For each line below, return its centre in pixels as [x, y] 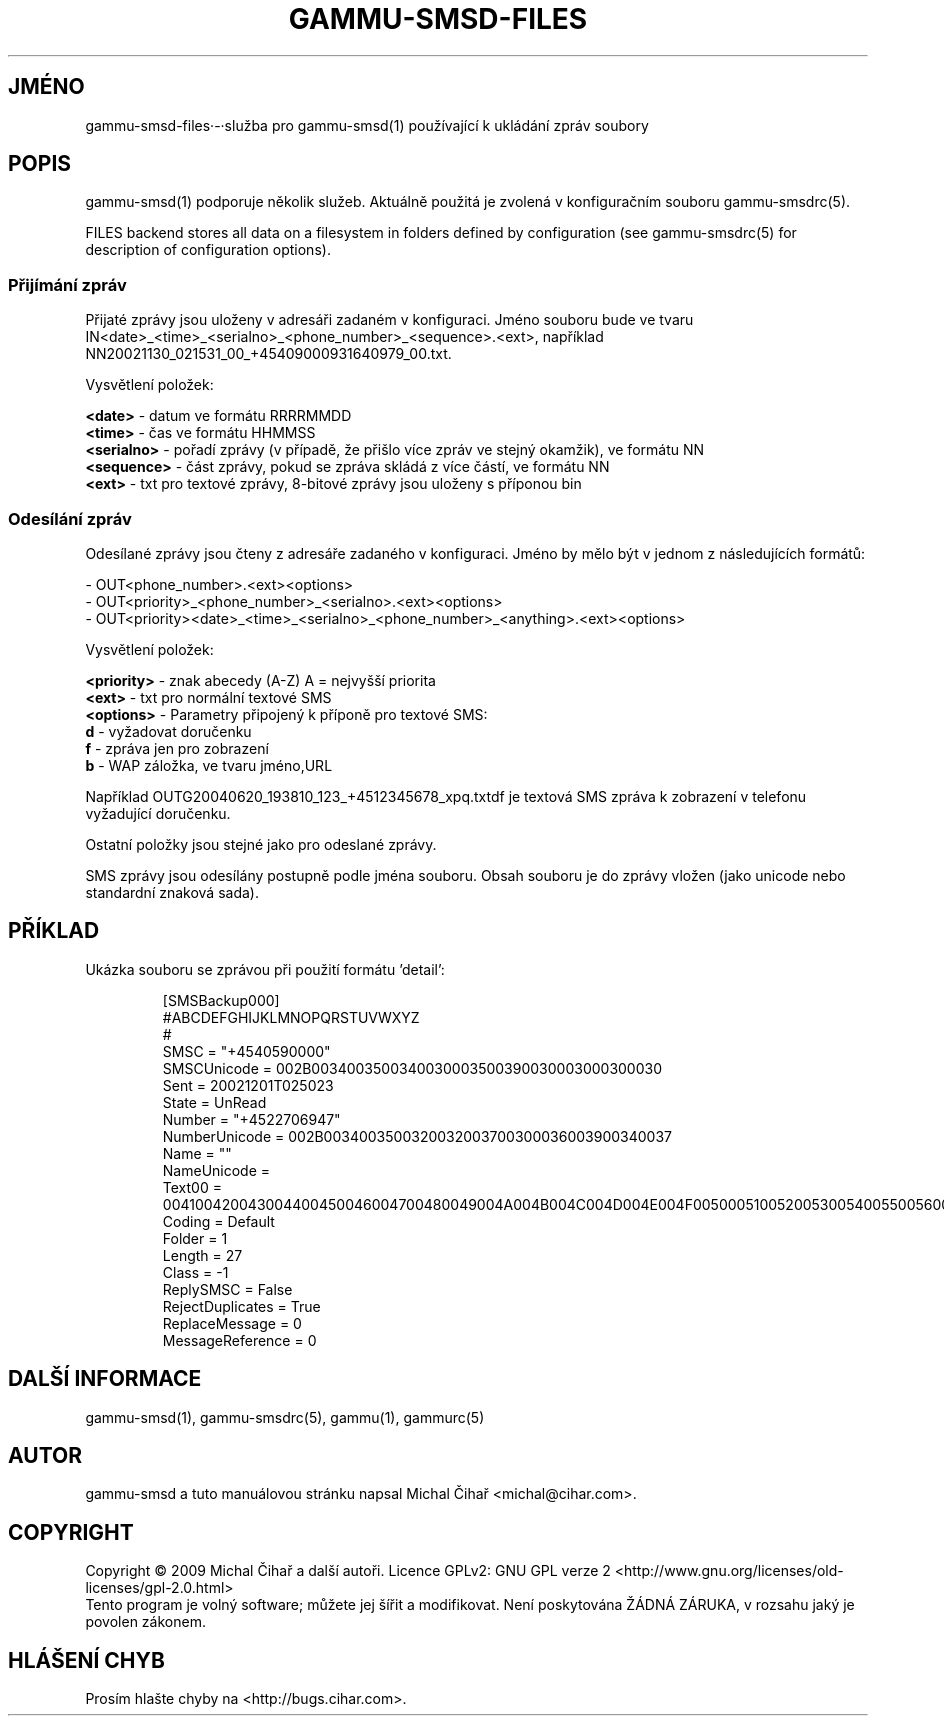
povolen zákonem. [145, 1622]
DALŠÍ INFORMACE [105, 1379]
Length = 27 [202, 1255]
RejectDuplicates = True [241, 1306]
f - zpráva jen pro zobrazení [177, 748]
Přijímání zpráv [67, 284]
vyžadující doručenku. [158, 813]
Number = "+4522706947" [251, 1119]
